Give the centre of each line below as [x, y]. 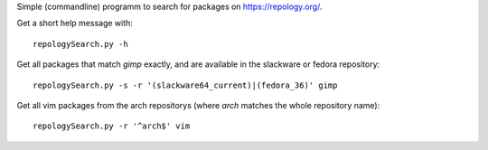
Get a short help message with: [75, 23]
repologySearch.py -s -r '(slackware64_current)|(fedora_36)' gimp [185, 85]
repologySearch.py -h [80, 44]
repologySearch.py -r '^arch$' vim [112, 126]
